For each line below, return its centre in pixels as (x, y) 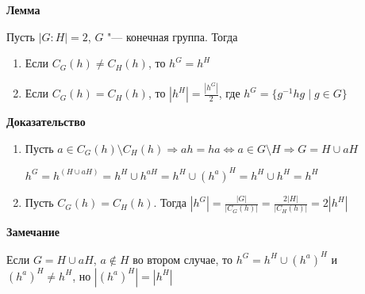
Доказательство (46, 122)
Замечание (33, 232)
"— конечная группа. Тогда (173, 36)
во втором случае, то (182, 259)
